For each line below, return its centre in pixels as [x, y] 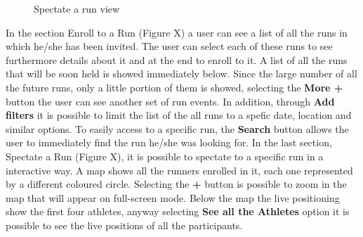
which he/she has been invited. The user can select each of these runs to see [169, 46]
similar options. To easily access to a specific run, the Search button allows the [177, 128]
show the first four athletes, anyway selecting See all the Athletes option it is [178, 211]
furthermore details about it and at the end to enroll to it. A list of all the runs [177, 59]
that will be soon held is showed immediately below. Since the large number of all [181, 73]
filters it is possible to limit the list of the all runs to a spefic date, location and [179, 115]
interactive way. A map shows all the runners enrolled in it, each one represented [179, 170]
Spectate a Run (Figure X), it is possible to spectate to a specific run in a [165, 156]
